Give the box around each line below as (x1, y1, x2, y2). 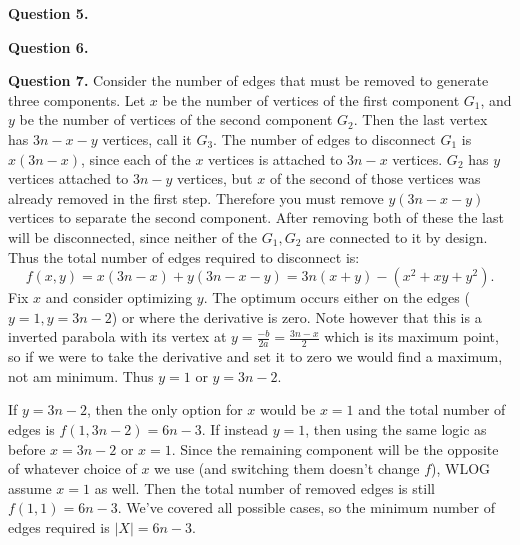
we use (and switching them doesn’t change (154, 458, 420, 479)
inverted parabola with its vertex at (8, 326, 227, 347)
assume (8, 477, 52, 498)
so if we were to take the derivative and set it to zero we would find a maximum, (8, 346, 503, 367)
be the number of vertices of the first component (162, 89, 460, 110)
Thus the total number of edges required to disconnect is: (8, 246, 360, 267)
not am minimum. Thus (8, 365, 154, 386)
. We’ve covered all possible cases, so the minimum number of (117, 497, 496, 518)
